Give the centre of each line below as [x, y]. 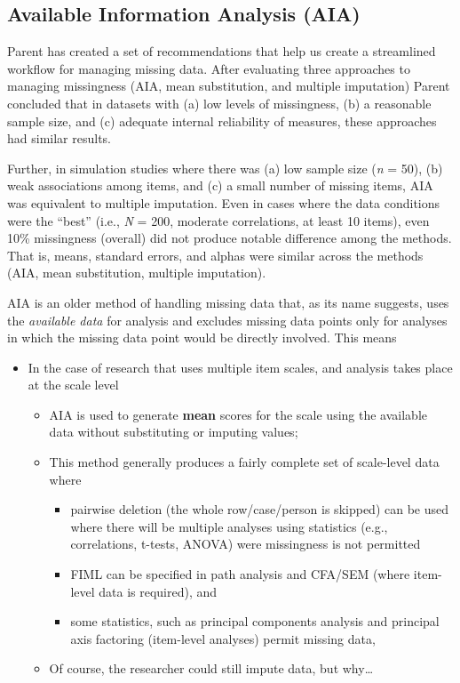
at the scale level [73, 385]
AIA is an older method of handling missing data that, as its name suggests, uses [228, 302]
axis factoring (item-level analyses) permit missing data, [223, 638]
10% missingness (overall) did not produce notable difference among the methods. [230, 238]
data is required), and [158, 591]
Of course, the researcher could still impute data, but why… [211, 668]
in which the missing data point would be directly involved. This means [202, 337]
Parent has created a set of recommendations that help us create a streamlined [222, 51]
